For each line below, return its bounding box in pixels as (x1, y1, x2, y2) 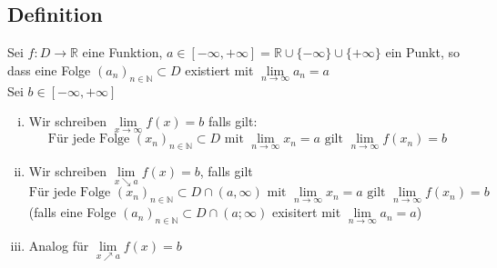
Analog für (28, 236, 89, 255)
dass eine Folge (7, 60, 91, 79)
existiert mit (185, 60, 254, 79)
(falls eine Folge (28, 203, 117, 222)
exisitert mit (271, 203, 341, 222)
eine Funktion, (82, 43, 163, 62)
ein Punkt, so (385, 43, 460, 62)
